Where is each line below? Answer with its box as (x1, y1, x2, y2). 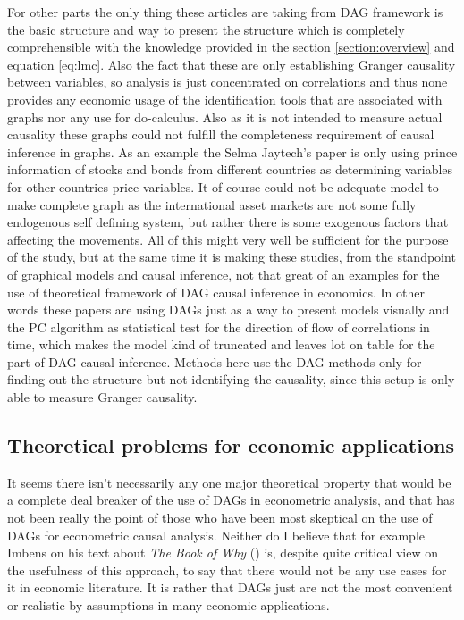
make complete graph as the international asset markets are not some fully (7, 195, 417, 214)
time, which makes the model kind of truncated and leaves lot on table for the (7, 335, 435, 354)
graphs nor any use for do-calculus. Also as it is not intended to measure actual (7, 107, 443, 126)
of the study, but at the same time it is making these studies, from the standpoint (7, 247, 456, 266)
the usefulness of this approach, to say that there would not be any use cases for (7, 560, 447, 579)
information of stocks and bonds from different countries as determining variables (7, 160, 453, 179)
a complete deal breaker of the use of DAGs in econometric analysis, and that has (7, 490, 455, 509)
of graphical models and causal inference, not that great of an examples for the (7, 264, 440, 283)
